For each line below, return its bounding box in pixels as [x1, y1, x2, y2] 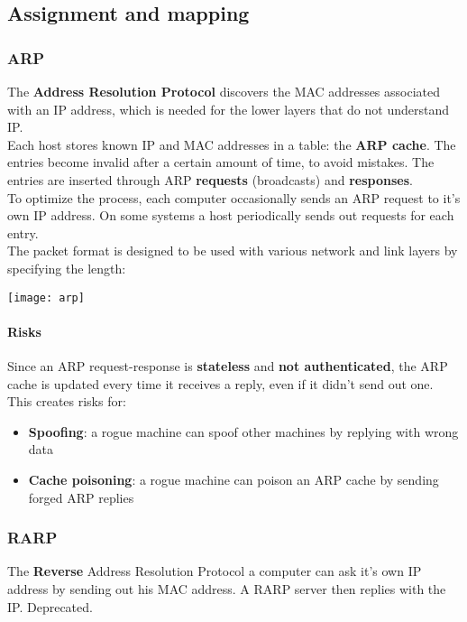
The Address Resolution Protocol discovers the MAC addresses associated [7, 82, 441, 100]
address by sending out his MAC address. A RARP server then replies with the [7, 579, 446, 598]
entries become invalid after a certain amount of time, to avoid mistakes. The [7, 153, 435, 172]
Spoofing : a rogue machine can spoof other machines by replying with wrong [28, 422, 459, 441]
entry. [7, 223, 39, 242]
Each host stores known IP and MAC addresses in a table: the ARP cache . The [7, 135, 456, 153]
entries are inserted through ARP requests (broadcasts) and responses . [7, 170, 413, 189]
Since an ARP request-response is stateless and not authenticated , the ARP [7, 356, 448, 375]
